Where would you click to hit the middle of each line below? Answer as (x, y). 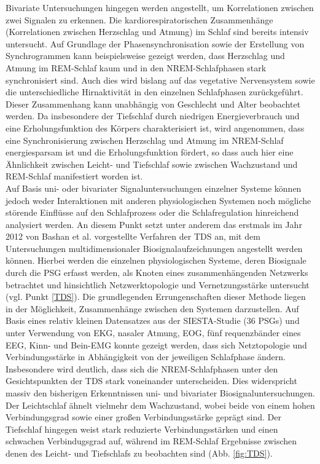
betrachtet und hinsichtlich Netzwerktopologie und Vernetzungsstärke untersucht (158, 284)
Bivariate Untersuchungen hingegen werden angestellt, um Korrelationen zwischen (160, 7)
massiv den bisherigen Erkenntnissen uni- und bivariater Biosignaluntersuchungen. (161, 393)
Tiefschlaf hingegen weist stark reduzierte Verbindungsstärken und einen (142, 429)
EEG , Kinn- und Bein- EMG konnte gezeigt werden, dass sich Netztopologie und (156, 344)
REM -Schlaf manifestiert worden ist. (74, 176)
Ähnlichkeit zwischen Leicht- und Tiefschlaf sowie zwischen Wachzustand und (152, 164)
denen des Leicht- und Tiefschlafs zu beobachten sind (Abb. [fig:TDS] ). (139, 453)
